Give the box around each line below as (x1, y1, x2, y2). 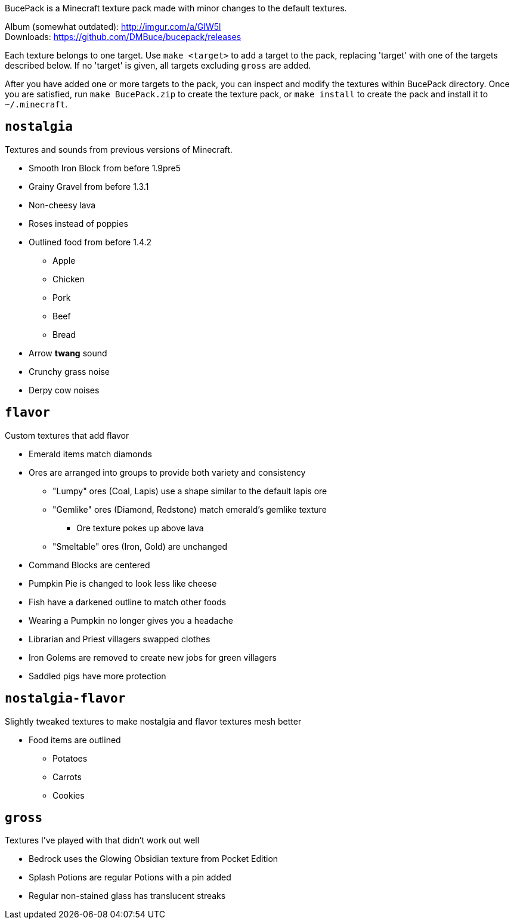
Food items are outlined (29, 734, 121, 745)
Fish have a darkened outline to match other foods (29, 596, 227, 607)
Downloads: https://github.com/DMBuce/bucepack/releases (5, 32, 241, 42)
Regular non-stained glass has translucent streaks (29, 891, 226, 901)
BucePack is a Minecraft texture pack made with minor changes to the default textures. (5, 3, 347, 13)
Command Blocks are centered (29, 559, 150, 570)
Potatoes (52, 753, 88, 763)
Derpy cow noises (29, 384, 100, 395)
